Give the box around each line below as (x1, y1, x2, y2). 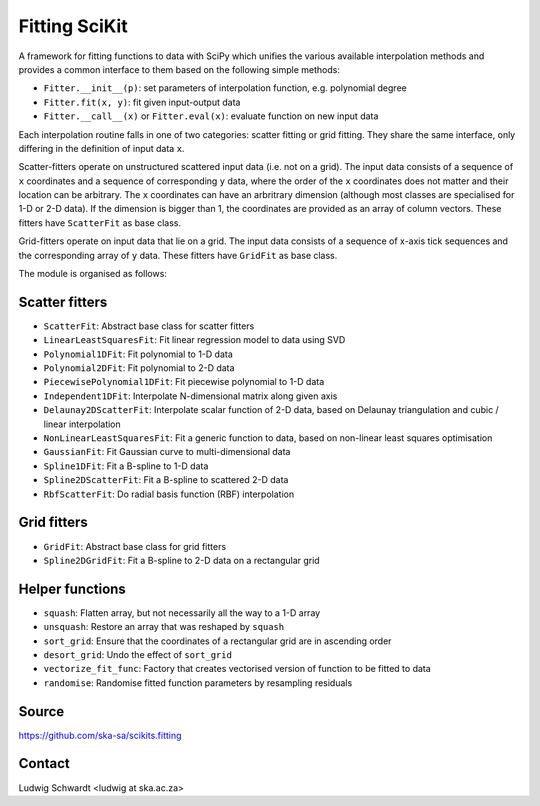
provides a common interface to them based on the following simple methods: (18, 63, 340, 75)
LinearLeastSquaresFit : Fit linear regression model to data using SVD (43, 334, 346, 346)
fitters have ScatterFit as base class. (18, 216, 182, 229)
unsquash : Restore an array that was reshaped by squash (43, 621, 285, 633)
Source (18, 703, 65, 720)
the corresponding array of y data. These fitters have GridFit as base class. (18, 249, 338, 261)
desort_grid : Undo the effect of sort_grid (43, 648, 232, 660)
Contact (18, 755, 70, 772)
